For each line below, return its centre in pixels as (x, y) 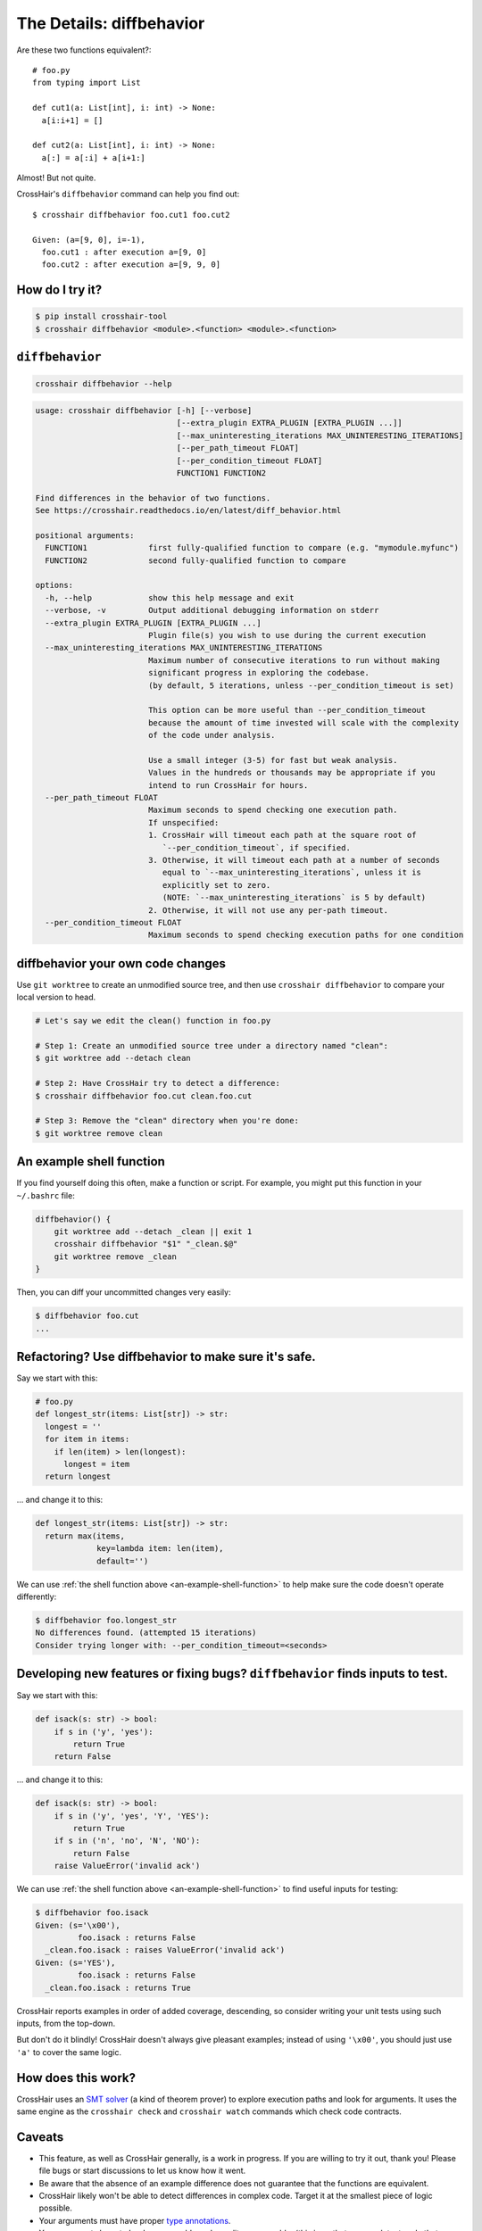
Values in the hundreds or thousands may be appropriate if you (292, 773)
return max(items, (85, 1536)
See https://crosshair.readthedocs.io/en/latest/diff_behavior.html (188, 510)
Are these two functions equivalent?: (84, 50)
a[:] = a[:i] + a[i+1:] (94, 158)
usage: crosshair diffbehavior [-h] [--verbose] (144, 410)
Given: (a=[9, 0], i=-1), (89, 240)
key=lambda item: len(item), (160, 1549)
